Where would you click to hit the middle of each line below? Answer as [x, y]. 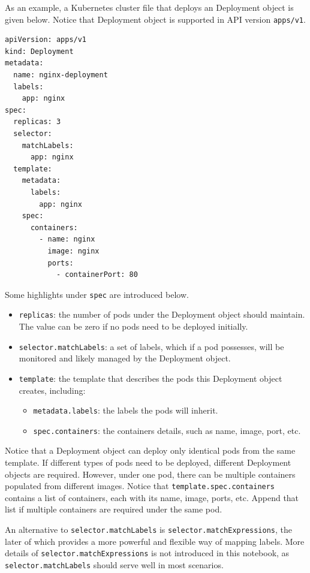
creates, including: [52, 390]
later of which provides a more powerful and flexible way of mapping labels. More [155, 541]
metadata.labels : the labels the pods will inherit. [126, 410]
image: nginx [73, 251]
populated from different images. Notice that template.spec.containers [140, 486]
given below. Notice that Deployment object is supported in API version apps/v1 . [155, 19]
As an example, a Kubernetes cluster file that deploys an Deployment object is [149, 7]
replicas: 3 [37, 122]
